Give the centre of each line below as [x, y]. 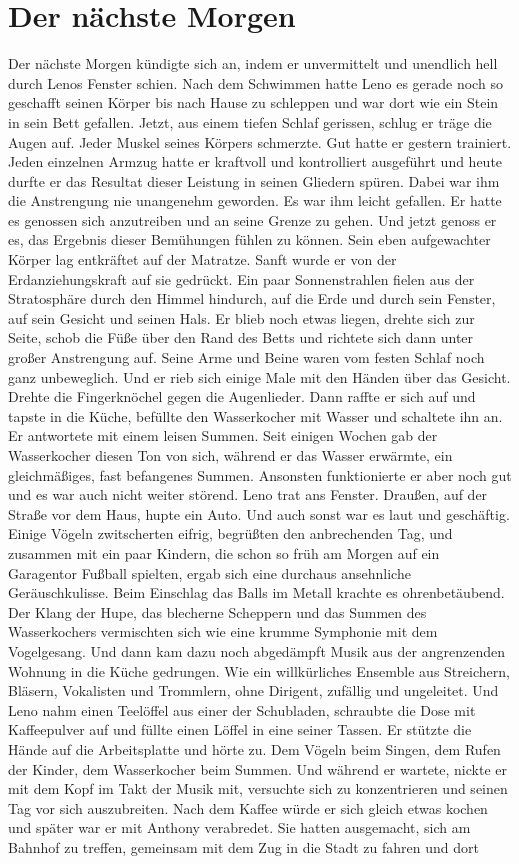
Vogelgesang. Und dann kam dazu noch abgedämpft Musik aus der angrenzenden [256, 650]
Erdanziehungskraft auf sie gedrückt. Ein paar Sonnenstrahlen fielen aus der [241, 278]
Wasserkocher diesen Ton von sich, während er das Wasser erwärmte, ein [230, 455]
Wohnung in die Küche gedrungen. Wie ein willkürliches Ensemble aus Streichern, [259, 670]
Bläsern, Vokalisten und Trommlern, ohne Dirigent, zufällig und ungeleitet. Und [253, 690]
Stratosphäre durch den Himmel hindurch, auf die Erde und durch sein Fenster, [252, 298]
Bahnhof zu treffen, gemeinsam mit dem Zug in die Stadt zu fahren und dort [243, 846]
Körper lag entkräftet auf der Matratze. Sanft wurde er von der [202, 259]
